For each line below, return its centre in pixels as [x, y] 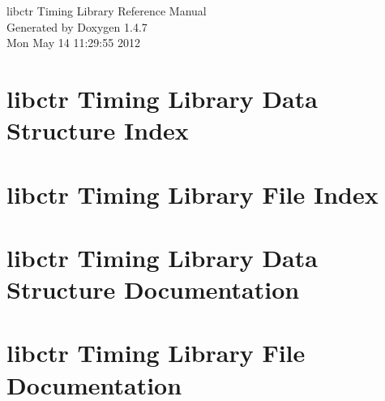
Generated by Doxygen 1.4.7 [77, 26]
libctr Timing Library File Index [192, 194]
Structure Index [98, 130]
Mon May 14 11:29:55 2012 [73, 43]
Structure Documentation [153, 289]
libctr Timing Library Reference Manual [107, 11]
